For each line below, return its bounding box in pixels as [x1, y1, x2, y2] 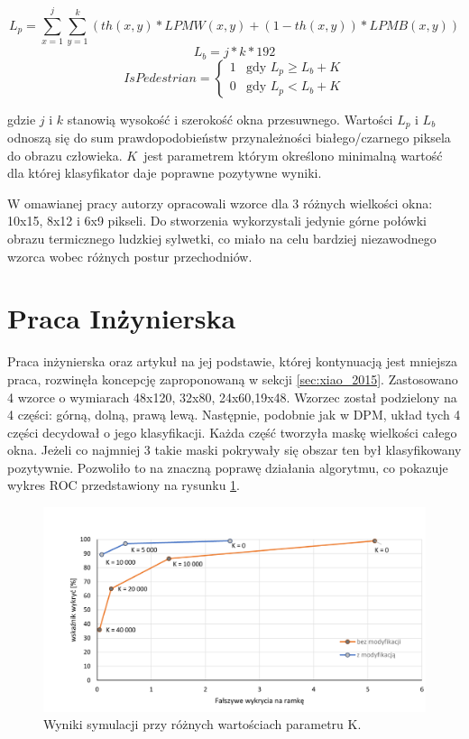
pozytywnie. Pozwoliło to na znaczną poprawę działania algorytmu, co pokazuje [7, 457, 448, 476]
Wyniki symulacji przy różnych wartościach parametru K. [43, 715, 362, 734]
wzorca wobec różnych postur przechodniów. [7, 246, 253, 265]
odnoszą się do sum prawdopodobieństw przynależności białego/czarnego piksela [7, 128, 451, 147]
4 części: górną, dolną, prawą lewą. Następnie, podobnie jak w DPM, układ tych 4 [7, 405, 461, 424]
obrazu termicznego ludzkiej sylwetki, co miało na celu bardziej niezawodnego [7, 229, 437, 247]
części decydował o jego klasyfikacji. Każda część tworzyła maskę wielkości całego [7, 422, 457, 441]
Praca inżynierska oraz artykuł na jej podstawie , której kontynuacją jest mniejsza [7, 352, 457, 371]
